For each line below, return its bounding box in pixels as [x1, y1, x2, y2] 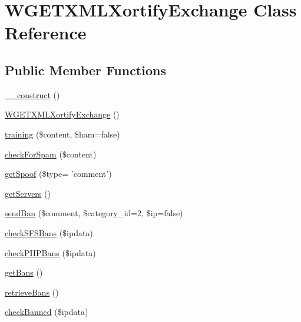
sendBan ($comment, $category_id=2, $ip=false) [5, 207, 183, 219]
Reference [5, 21, 87, 45]
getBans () [5, 266, 43, 279]
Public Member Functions [5, 61, 166, 79]
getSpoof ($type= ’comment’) [5, 167, 112, 180]
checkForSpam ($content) [5, 147, 97, 160]
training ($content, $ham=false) [5, 128, 120, 140]
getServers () [5, 187, 51, 199]
